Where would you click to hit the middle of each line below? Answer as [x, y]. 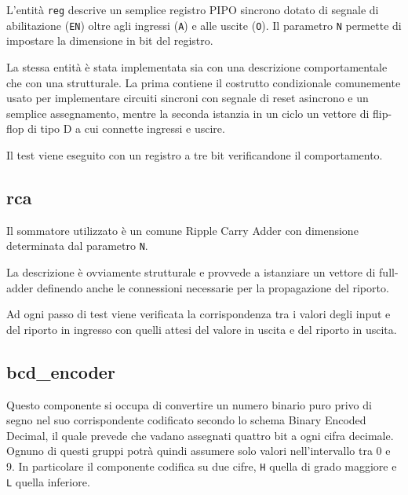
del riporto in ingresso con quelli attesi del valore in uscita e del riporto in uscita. [202, 329]
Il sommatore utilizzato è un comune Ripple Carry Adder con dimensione [182, 230]
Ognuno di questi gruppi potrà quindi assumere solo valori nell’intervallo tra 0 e [199, 451]
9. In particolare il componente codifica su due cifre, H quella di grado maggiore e [202, 466]
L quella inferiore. [48, 481]
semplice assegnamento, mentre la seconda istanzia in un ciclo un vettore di [188, 113]
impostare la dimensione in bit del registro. [110, 40]
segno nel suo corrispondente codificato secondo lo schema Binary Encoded [186, 420]
